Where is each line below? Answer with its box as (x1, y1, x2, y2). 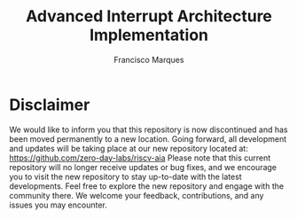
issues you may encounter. (9, 199, 108, 210)
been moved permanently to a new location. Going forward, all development (9, 133, 287, 144)
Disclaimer (9, 95, 90, 114)
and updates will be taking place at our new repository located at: (9, 143, 248, 153)
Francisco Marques (113, 54, 184, 65)
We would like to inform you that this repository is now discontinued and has (9, 124, 288, 135)
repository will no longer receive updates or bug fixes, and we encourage (9, 161, 277, 172)
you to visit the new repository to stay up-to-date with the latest (9, 171, 242, 182)
